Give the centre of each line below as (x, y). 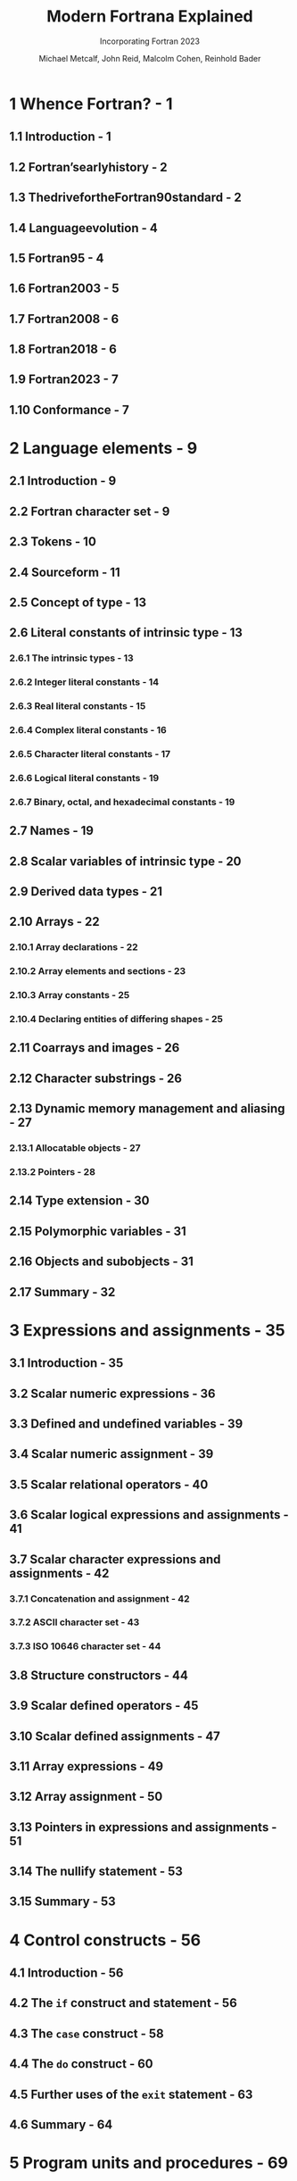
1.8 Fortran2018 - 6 (63, 350)
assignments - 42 (59, 1573)
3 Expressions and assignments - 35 (147, 1330)
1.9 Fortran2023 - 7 (64, 380)
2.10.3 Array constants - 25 (70, 995)
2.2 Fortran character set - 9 (90, 511)
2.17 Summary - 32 (62, 1292)
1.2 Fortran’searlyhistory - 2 (88, 167)
